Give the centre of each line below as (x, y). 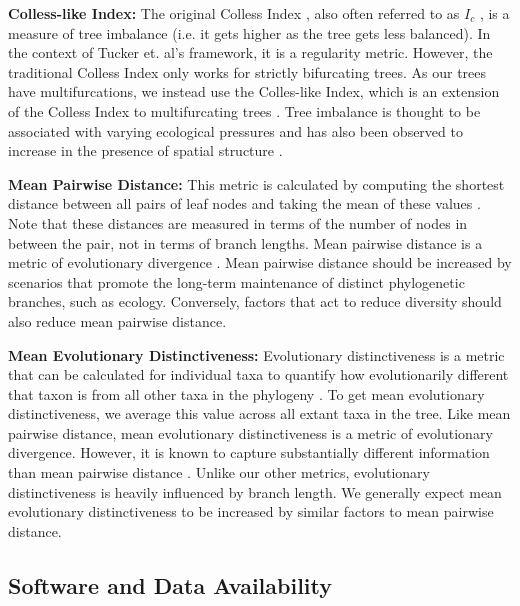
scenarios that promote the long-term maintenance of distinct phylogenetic (236, 281)
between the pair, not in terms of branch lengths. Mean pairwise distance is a (245, 242)
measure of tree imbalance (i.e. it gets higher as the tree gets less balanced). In (249, 32)
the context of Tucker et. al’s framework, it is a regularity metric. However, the (250, 52)
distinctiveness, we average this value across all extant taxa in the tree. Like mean (259, 413)
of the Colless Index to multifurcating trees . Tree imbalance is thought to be (244, 110)
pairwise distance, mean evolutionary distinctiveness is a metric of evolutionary (250, 432)
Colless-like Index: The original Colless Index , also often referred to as (234, 13)
